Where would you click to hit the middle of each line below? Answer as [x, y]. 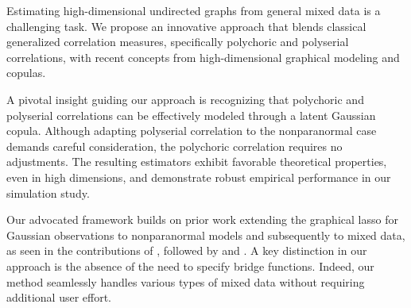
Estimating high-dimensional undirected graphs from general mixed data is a [194, 10]
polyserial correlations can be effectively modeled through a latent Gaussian [191, 115]
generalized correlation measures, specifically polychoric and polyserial [178, 42]
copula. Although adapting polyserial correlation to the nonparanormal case [192, 131]
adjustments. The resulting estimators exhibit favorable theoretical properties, [197, 162]
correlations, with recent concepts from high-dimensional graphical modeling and [203, 57]
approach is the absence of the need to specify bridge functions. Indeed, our [190, 266]
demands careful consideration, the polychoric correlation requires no [174, 146]
